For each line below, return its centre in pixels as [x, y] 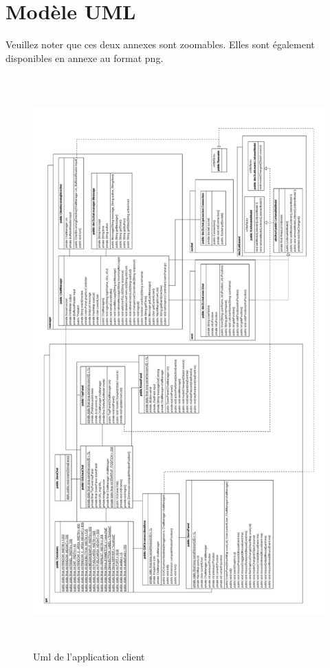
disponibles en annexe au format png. [85, 58]
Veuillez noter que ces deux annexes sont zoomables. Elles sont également [160, 44]
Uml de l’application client [89, 657]
